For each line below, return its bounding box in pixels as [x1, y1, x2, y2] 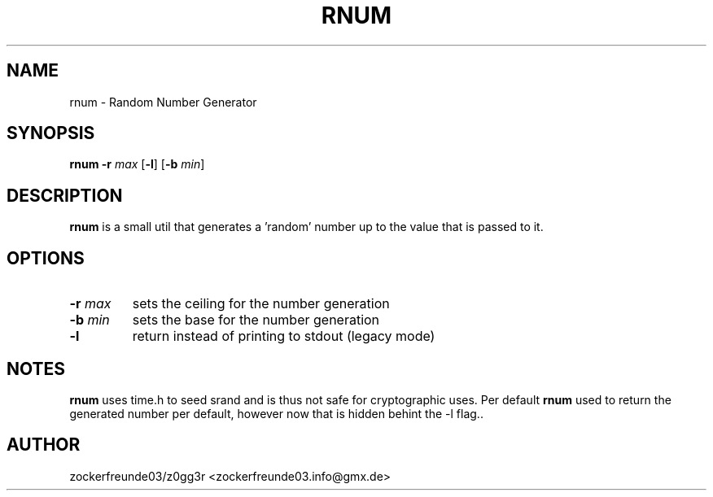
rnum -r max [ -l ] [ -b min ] [69, 157, 205, 172]
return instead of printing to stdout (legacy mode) [132, 328, 435, 345]
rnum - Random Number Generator [69, 94, 257, 109]
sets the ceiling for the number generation [132, 295, 390, 312]
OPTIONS [7, 247, 85, 268]
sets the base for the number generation [132, 312, 380, 329]
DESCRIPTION [7, 185, 123, 206]
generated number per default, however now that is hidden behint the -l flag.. [69, 406, 483, 421]
